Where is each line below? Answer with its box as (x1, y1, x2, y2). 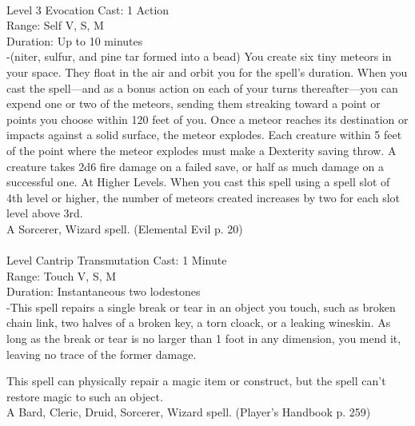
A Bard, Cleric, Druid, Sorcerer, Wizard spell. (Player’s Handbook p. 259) (6, 404, 371, 420)
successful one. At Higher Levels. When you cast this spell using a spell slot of (6, 173, 390, 190)
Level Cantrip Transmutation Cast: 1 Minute (6, 252, 227, 269)
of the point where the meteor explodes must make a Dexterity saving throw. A (6, 141, 397, 158)
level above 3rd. (6, 205, 83, 221)
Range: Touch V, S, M (6, 267, 117, 284)
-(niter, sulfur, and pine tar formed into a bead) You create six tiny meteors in (6, 48, 392, 65)
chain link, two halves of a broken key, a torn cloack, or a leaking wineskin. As (6, 314, 391, 331)
